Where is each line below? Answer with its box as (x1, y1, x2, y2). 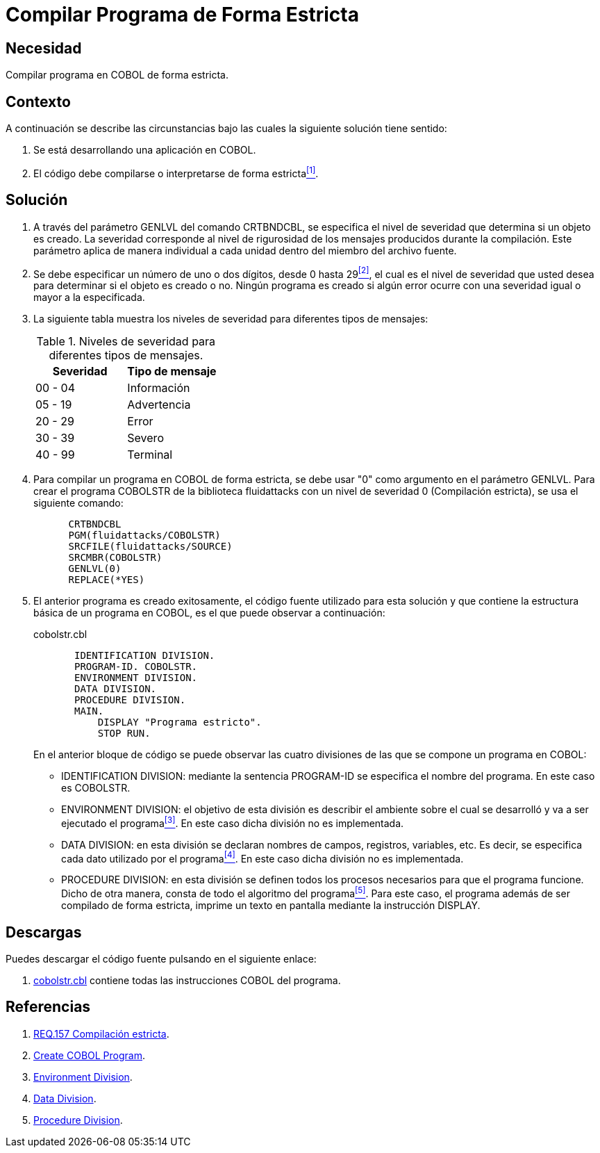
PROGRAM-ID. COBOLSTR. (74, 661, 198, 673)
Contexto (6, 92, 71, 111)
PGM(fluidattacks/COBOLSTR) (68, 530, 221, 541)
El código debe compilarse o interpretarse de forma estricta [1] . (33, 165, 319, 179)
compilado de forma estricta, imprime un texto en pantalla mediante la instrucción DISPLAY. (61, 899, 481, 912)
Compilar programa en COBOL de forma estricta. (6, 69, 228, 81)
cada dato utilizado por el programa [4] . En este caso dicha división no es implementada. (61, 850, 464, 865)
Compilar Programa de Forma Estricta (6, 3, 359, 26)
